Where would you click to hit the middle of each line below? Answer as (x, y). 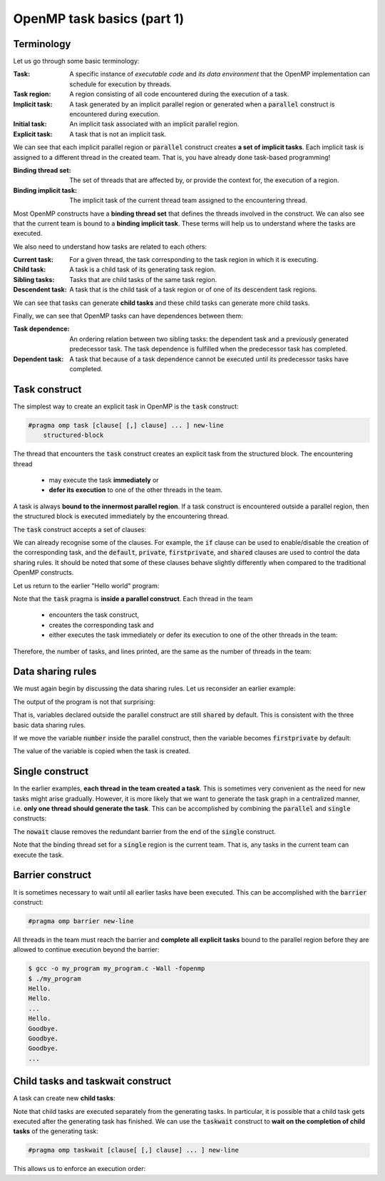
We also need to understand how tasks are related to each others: (110, 246)
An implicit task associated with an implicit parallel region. (154, 124)
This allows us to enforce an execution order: (79, 1169)
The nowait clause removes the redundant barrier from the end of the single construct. (144, 831)
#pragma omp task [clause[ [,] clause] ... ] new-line (126, 425)
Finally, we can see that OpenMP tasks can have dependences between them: (128, 316)
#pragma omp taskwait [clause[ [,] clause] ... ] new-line (133, 1150)
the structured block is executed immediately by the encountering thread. (121, 516)
